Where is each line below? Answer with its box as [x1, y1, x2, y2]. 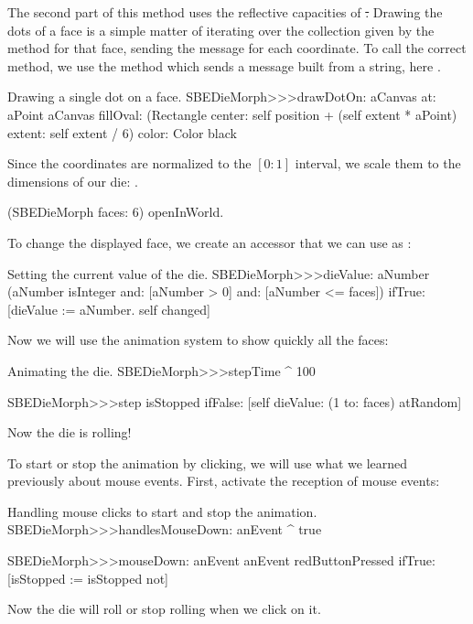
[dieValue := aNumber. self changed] [7, 299, 210, 318]
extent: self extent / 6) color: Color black [7, 123, 237, 142]
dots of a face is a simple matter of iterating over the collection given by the [7, 20, 435, 39]
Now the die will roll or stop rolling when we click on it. [7, 599, 321, 619]
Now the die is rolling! [7, 423, 132, 442]
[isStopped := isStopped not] [7, 568, 168, 587]
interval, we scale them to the [295, 154, 461, 173]
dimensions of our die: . [7, 171, 138, 190]
